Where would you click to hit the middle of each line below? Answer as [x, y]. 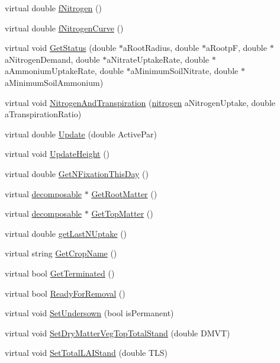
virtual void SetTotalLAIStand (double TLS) [86, 353]
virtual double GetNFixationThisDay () [77, 173]
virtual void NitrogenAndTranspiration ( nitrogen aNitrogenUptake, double [140, 102]
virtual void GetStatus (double [61, 48]
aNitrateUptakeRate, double [158, 59]
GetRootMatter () [124, 193]
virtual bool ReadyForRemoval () [65, 293]
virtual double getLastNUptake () [66, 233]
